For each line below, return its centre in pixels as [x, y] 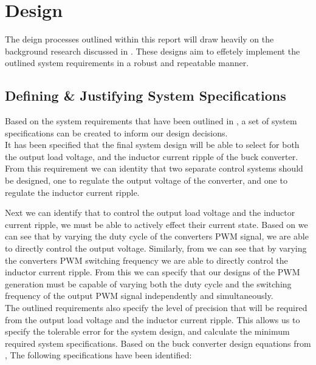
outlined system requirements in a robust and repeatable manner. [127, 63]
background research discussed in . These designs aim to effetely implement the [153, 51]
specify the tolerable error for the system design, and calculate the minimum [147, 331]
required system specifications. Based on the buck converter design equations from [158, 343]
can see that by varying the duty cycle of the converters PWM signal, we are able [157, 236]
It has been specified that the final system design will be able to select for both [152, 145]
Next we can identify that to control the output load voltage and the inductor [150, 213]
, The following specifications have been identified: [98, 355]
